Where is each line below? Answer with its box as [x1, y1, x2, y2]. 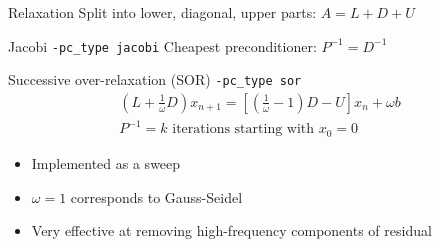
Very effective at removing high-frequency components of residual [31, 220, 432, 241]
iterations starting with [172, 122, 315, 137]
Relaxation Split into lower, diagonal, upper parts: [8, 2, 317, 22]
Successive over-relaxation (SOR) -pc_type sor [8, 69, 302, 90]
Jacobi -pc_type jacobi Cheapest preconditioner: [8, 35, 317, 56]
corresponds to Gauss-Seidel [70, 186, 243, 207]
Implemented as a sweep [31, 152, 181, 173]
